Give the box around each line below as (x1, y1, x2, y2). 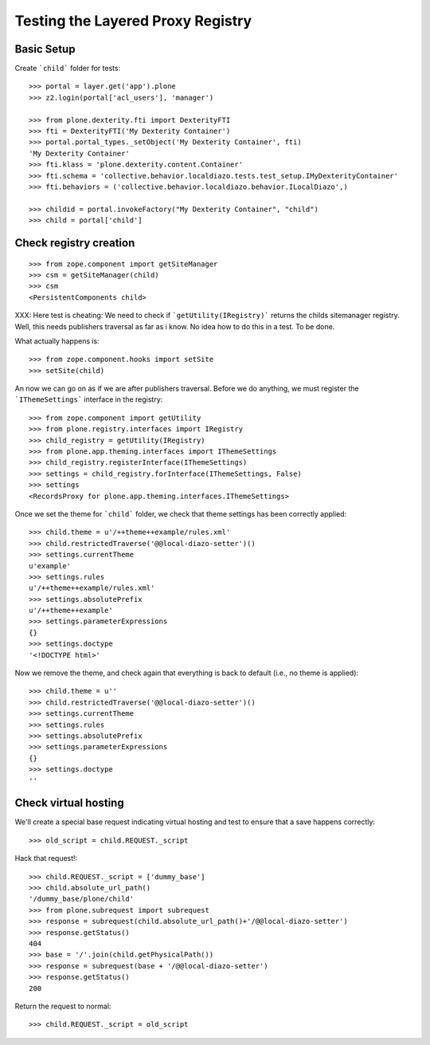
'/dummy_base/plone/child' (29, 894, 135, 904)
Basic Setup (14, 42, 76, 56)
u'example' (29, 561, 72, 570)
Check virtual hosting (14, 796, 124, 810)
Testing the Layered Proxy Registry (14, 12, 252, 29)
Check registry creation (14, 236, 135, 249)
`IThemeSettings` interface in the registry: (14, 395, 163, 404)
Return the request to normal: (14, 1001, 111, 1011)
